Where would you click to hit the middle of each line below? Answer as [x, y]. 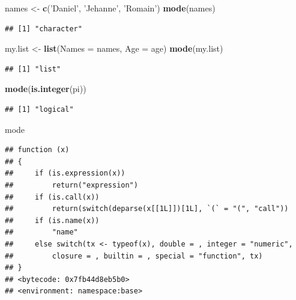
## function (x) [37, 150]
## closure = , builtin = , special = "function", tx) [134, 256]
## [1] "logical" [39, 109]
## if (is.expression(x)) [65, 173]
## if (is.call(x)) [52, 197]
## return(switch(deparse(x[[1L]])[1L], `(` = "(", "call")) [147, 209]
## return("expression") [71, 185]
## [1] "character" [44, 29]
